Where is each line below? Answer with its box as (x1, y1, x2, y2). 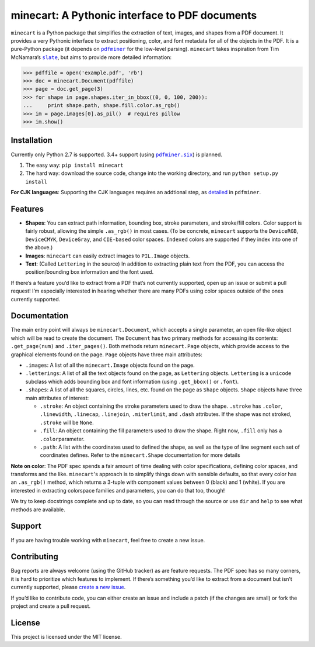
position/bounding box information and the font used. (25, 269, 154, 276)
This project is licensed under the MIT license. (10, 633, 122, 640)
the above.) (25, 244, 53, 251)
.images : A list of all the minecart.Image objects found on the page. (25, 362, 195, 369)
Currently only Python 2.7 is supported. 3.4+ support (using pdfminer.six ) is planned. (10, 151, 223, 158)
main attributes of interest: (25, 394, 89, 401)
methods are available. (10, 506, 65, 513)
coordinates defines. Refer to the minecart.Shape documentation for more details (40, 452, 240, 459)
